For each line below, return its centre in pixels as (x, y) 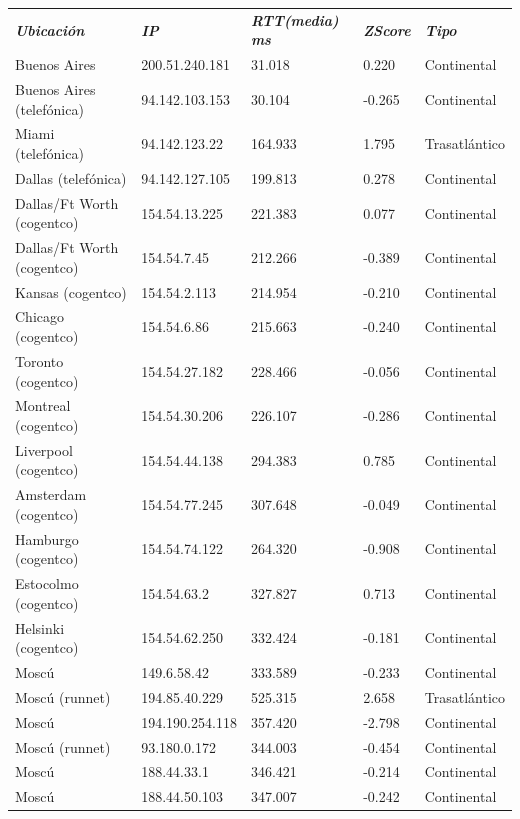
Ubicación (50, 29)
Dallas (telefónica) (71, 177)
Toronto (39, 360)
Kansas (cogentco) (71, 291)
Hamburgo (47, 538)
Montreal (43, 405)
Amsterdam (51, 494)
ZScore (387, 29)
